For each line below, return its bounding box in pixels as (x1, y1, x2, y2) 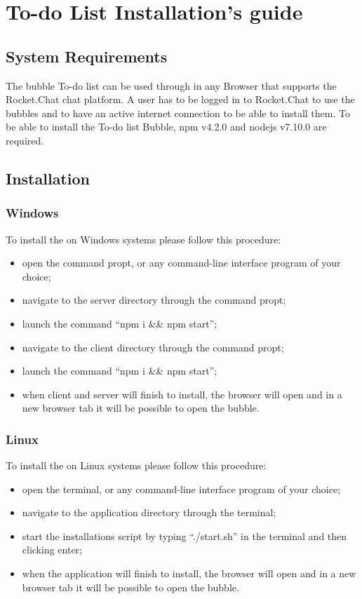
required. (6, 133, 44, 147)
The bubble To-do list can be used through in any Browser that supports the (6, 78, 337, 93)
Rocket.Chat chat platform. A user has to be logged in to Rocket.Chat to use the (6, 92, 355, 107)
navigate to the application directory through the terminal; (22, 505, 276, 520)
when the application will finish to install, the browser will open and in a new (22, 566, 356, 581)
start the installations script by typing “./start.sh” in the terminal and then (22, 528, 347, 543)
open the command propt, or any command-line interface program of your (22, 255, 341, 270)
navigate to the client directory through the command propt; (22, 339, 284, 354)
